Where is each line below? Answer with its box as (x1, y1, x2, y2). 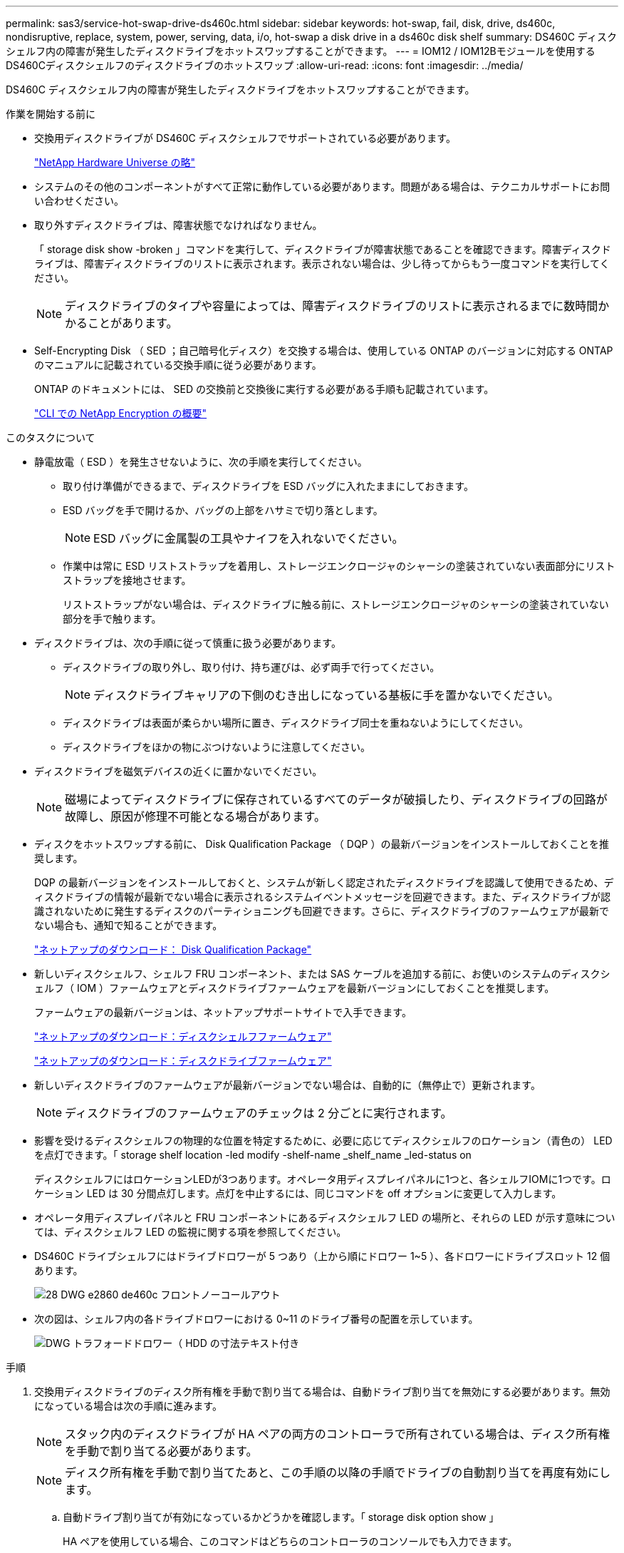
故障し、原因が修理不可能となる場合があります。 (65, 809, 326, 824)
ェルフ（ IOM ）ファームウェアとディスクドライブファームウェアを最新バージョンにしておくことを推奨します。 (34, 982, 555, 994)
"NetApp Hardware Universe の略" (34, 156, 196, 168)
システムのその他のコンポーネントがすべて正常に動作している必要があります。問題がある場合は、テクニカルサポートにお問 (34, 180, 610, 193)
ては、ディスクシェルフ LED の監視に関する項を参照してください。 (34, 1226, 347, 1238)
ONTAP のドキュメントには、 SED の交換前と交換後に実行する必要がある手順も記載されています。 (34, 383, 494, 395)
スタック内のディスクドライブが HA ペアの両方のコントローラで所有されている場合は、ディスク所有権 (65, 1427, 610, 1441)
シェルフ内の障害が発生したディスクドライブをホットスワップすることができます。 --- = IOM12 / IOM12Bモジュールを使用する (6, 45, 596, 57)
